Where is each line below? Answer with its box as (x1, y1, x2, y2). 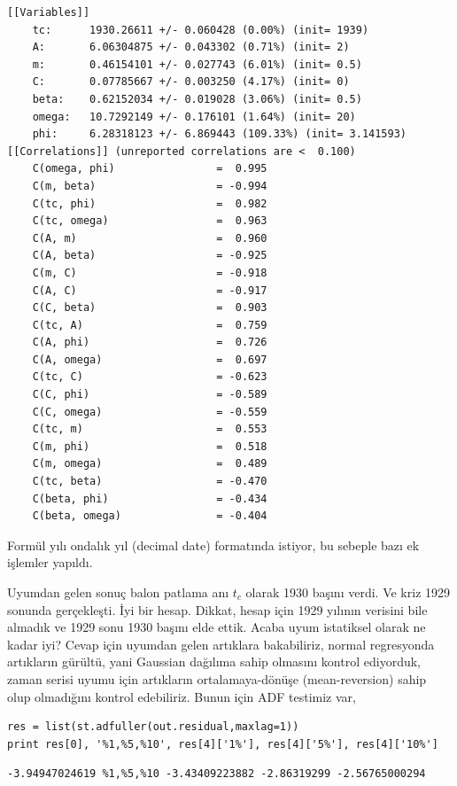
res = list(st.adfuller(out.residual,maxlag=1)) (7, 720, 299, 734)
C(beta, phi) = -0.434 (32, 492, 267, 505)
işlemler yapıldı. (7, 553, 93, 572)
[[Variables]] (7, 6, 90, 19)
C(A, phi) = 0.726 (32, 336, 267, 349)
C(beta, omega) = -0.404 (32, 510, 267, 523)
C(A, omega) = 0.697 (32, 353, 267, 366)
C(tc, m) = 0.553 (32, 423, 267, 436)
